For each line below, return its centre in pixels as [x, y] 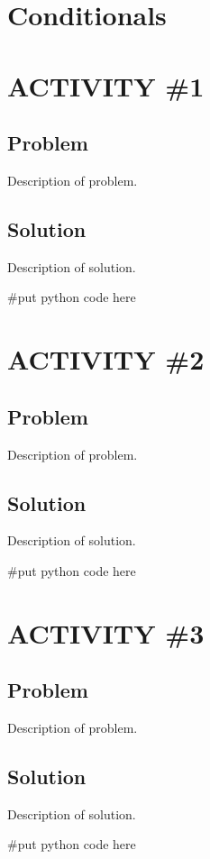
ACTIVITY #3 [106, 632]
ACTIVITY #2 [106, 359]
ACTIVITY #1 [106, 85]
